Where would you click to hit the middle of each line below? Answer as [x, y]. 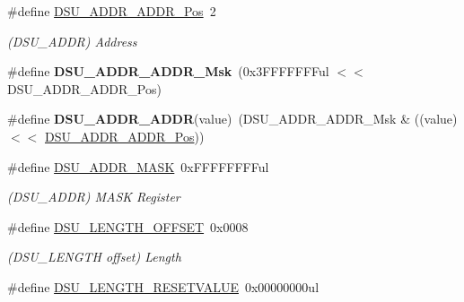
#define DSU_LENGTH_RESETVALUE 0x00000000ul [163, 286]
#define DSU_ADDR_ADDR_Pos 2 [112, 11]
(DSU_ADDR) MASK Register [94, 197]
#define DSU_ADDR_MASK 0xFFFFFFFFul [138, 166]
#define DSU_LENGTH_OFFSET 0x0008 [128, 226]
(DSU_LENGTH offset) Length [94, 257]
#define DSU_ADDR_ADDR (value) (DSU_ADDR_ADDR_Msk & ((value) [232, 119]
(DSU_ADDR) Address [72, 41]
